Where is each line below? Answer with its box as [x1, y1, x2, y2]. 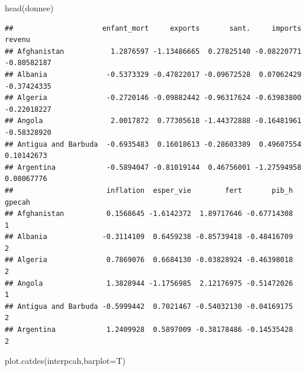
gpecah [5, 198, 30, 207]
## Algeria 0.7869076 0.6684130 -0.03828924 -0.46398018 [5, 256, 293, 264]
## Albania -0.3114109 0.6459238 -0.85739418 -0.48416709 [5, 233, 293, 241]
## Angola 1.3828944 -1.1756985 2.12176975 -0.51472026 [5, 279, 293, 288]
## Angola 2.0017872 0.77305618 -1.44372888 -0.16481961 [5, 117, 302, 125]
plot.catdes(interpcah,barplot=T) [5, 354, 125, 367]
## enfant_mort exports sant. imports [5, 24, 302, 33]
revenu [5, 36, 30, 44]
